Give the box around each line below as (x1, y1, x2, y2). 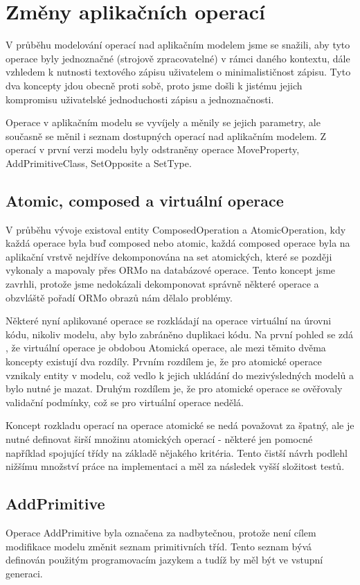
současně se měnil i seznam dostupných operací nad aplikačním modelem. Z (6, 128, 327, 143)
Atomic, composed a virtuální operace (6, 189, 284, 211)
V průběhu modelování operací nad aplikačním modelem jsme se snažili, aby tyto (6, 37, 350, 52)
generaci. (6, 566, 43, 580)
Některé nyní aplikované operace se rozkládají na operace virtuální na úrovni (6, 313, 332, 328)
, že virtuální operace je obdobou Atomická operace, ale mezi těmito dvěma (6, 340, 326, 355)
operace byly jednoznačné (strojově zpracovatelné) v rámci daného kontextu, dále (6, 51, 350, 65)
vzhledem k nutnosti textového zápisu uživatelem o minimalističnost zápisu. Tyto (6, 64, 351, 79)
